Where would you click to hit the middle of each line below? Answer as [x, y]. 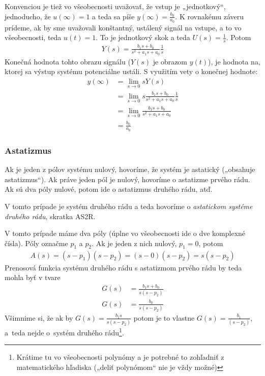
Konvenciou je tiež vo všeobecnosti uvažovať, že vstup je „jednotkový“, [115, 6]
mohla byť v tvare [33, 277]
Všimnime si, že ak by [39, 317]
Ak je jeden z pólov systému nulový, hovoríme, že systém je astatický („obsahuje [130, 169]
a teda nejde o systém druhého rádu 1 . [64, 332]
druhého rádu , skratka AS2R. [50, 216]
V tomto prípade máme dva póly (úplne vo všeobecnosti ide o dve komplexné [125, 233]
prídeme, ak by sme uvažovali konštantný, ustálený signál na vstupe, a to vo [123, 27]
